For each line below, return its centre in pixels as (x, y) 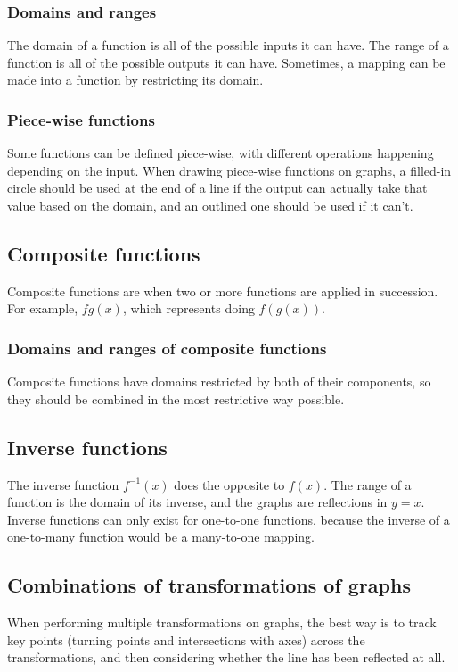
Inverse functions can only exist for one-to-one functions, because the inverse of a (229, 519)
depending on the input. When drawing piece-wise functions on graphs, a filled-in (229, 170)
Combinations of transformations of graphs (209, 585)
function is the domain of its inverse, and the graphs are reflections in (197, 502)
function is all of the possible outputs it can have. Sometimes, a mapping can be (226, 62)
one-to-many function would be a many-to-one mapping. (161, 537)
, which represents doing (188, 308)
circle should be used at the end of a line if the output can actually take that (217, 188)
